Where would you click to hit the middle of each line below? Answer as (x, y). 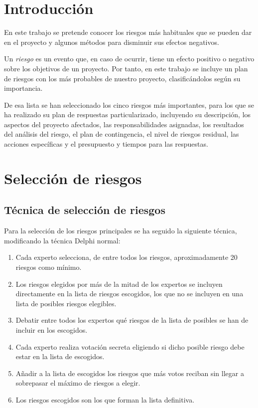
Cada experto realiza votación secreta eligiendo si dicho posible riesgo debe (130, 346)
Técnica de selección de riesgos (85, 210)
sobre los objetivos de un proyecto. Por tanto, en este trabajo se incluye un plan (126, 68)
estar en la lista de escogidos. (60, 356)
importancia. (23, 88)
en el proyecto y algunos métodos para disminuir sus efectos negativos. (112, 42)
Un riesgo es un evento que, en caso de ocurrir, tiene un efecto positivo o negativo (129, 59)
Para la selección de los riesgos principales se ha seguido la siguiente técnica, (121, 231)
